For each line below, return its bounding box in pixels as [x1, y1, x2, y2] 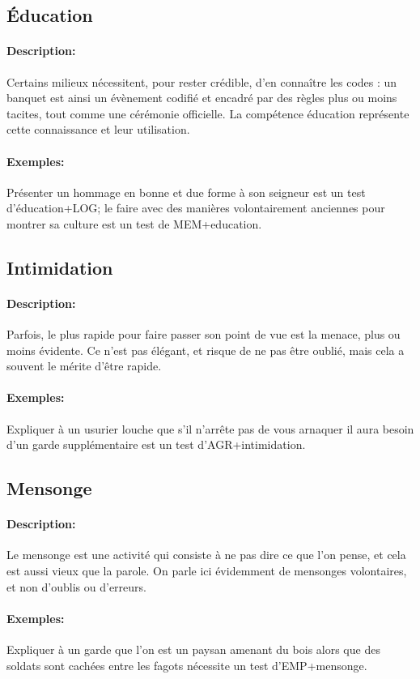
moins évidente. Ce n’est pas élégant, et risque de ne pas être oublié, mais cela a [6, 341, 405, 358]
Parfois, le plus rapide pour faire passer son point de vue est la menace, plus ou [6, 326, 401, 343]
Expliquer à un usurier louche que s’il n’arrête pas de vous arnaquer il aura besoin [6, 420, 414, 437]
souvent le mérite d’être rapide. [6, 357, 162, 374]
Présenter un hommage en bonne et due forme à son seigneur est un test [6, 183, 366, 200]
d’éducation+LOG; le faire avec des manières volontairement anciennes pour [6, 199, 385, 216]
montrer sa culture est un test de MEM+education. [6, 215, 262, 232]
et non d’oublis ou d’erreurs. [6, 578, 146, 595]
